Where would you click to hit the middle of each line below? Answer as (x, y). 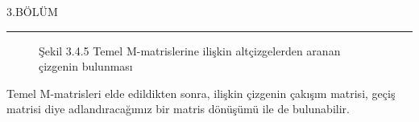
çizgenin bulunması (86, 66)
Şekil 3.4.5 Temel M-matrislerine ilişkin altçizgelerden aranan (190, 50)
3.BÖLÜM (32, 11)
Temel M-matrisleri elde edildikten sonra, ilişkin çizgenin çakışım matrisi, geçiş (201, 93)
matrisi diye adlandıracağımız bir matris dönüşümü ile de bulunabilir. (178, 109)
